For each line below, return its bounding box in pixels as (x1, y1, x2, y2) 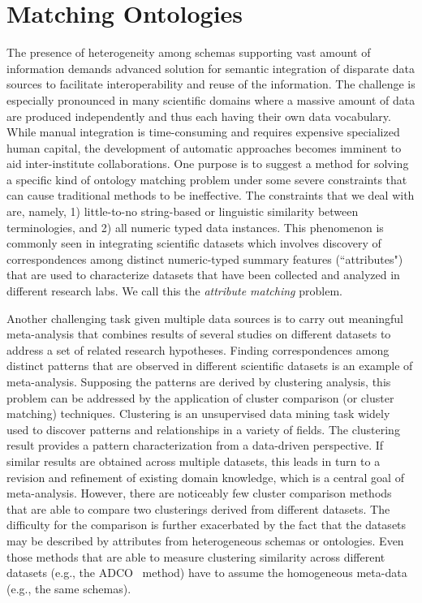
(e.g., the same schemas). (6, 579, 131, 597)
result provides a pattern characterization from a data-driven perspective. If (6, 437, 384, 454)
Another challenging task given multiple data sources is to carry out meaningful (6, 309, 403, 326)
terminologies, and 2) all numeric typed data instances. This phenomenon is (6, 218, 384, 235)
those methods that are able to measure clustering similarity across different (6, 548, 385, 565)
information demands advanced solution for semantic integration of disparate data (6, 59, 415, 76)
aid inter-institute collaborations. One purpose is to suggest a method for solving (6, 155, 409, 172)
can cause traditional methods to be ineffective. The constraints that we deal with (6, 187, 415, 204)
